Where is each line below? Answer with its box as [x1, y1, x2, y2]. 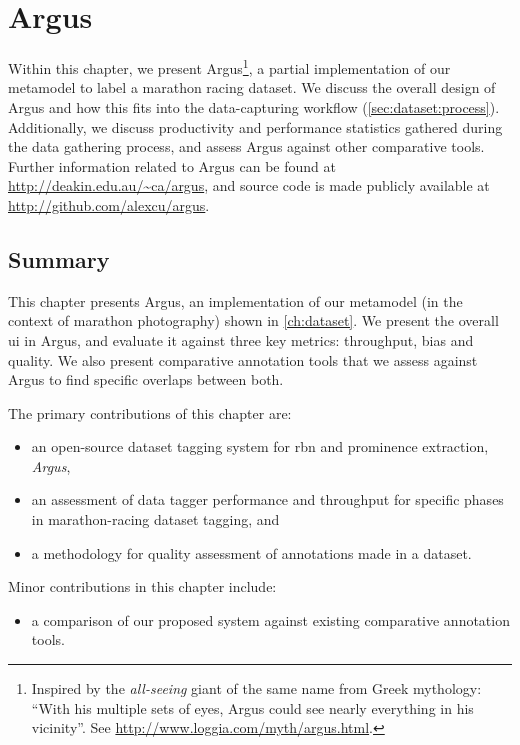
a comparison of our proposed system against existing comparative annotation [31, 609, 510, 630]
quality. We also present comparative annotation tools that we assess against [8, 349, 478, 370]
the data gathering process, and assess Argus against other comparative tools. [8, 136, 485, 157]
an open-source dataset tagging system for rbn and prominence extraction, [31, 436, 489, 457]
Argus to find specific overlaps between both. [8, 369, 284, 390]
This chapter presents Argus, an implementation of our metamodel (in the [8, 290, 463, 311]
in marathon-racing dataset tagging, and [31, 509, 280, 530]
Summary [8, 243, 110, 274]
